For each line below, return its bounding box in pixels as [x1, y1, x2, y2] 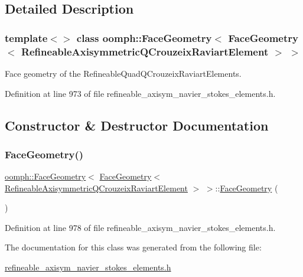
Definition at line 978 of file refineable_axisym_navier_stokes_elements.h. [5, 221, 276, 233]
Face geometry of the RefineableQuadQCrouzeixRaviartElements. [5, 67, 242, 79]
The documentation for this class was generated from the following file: [5, 241, 262, 253]
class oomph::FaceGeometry [76, 30, 212, 45]
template [5, 30, 48, 45]
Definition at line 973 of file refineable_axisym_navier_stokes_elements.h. [5, 87, 276, 99]
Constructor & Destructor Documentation [5, 116, 269, 134]
